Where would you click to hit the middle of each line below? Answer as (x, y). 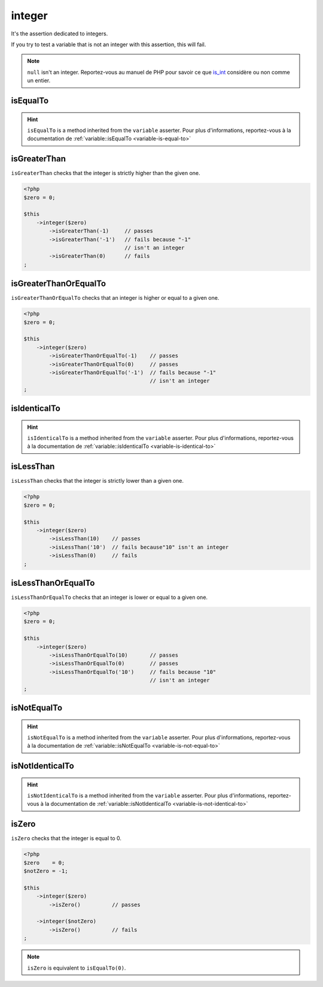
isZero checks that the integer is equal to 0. (66, 838)
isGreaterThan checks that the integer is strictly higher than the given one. (106, 173)
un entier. (39, 80)
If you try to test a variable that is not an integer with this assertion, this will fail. (109, 44)
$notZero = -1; (46, 871)
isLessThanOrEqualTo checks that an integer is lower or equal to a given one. (109, 597)
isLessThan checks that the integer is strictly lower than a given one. (97, 481)
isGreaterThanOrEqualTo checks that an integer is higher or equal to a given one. (115, 298)
